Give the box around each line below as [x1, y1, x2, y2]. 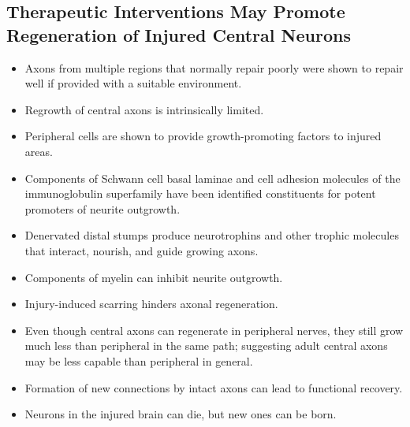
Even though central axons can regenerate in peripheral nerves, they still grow [24, 321, 404, 338]
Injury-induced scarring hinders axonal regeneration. [24, 295, 278, 312]
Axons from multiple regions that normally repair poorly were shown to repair [24, 59, 404, 76]
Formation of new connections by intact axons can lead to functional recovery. [24, 379, 403, 395]
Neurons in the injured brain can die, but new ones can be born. [24, 406, 337, 422]
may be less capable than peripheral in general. [24, 352, 253, 369]
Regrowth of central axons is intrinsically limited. [24, 101, 264, 117]
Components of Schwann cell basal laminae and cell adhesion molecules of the [24, 169, 401, 186]
